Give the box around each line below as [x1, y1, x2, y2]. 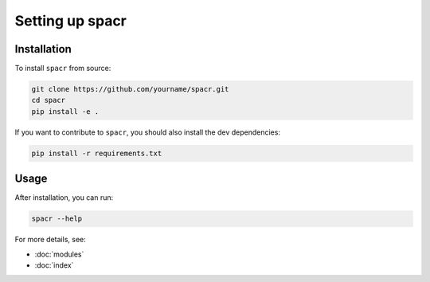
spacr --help [31, 214, 83, 223]
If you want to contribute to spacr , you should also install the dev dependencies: [14, 127, 280, 137]
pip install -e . [31, 107, 100, 116]
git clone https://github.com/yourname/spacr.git [31, 84, 229, 94]
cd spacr [31, 96, 66, 105]
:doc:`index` [34, 260, 74, 270]
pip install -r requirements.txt [31, 148, 162, 158]
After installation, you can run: [14, 193, 114, 202]
